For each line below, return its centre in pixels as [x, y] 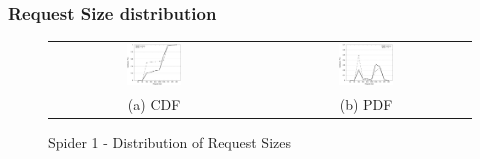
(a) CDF [154, 103]
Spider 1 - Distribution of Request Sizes [169, 141]
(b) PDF [366, 103]
